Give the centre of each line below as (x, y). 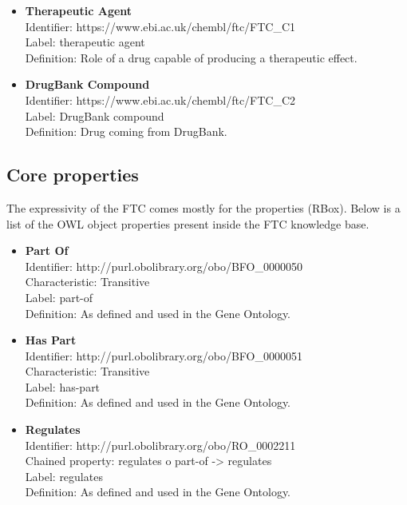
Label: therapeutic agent (85, 42)
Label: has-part (63, 386)
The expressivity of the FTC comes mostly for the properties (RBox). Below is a (203, 207)
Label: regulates (64, 476)
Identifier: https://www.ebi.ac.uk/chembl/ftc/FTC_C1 (160, 26)
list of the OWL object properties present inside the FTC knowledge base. (188, 223)
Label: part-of (59, 297)
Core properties (73, 175)
